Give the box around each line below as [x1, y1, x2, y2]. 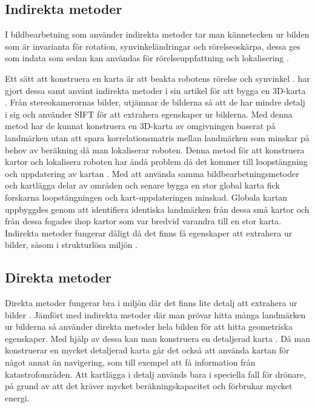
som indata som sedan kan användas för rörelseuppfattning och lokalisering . [5, 52, 289, 64]
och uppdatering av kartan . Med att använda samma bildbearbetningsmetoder [5, 167, 299, 179]
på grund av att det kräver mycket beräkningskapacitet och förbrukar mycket [5, 380, 293, 392]
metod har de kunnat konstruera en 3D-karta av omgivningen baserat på [5, 119, 276, 132]
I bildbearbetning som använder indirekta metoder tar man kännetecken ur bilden [5, 28, 310, 41]
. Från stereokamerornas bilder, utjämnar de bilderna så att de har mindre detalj [5, 96, 305, 109]
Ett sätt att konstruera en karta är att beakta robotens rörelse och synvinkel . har [5, 72, 310, 84]
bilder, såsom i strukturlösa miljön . [5, 238, 138, 251]
